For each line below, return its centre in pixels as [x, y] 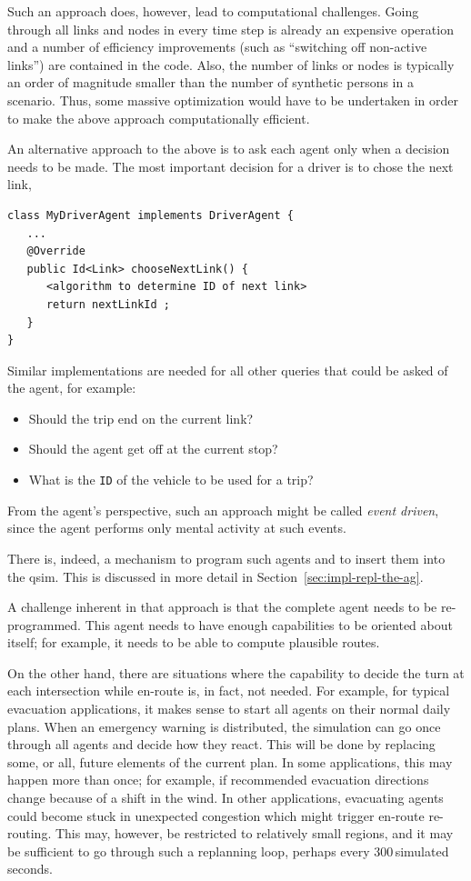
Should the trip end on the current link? [141, 418]
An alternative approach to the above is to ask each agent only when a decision [229, 149]
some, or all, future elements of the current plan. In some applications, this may [230, 761]
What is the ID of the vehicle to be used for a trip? [171, 480]
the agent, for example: [72, 388]
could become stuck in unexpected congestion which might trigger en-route [216, 815]
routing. [30, 833]
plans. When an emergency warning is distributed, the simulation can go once [224, 726]
